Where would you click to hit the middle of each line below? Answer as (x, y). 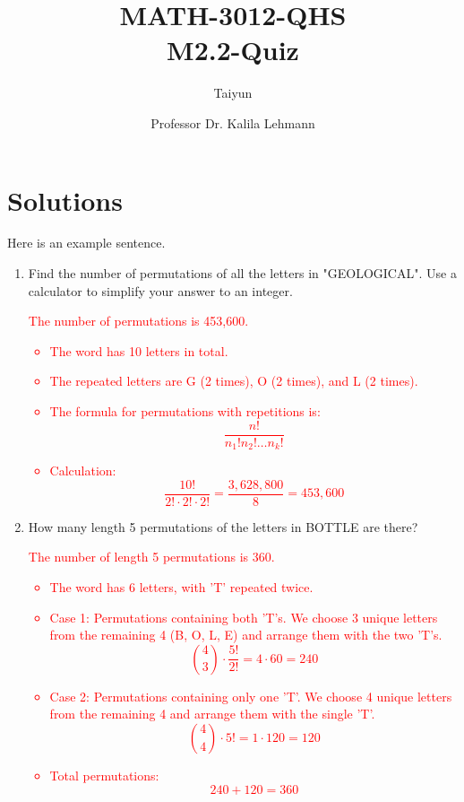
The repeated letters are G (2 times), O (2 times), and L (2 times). (234, 381)
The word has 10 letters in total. (139, 350)
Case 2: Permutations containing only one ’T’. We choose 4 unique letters (251, 696)
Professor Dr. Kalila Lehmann (233, 122)
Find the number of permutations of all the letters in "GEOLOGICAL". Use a (242, 273)
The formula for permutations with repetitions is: (185, 411)
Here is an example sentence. (86, 243)
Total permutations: (104, 775)
